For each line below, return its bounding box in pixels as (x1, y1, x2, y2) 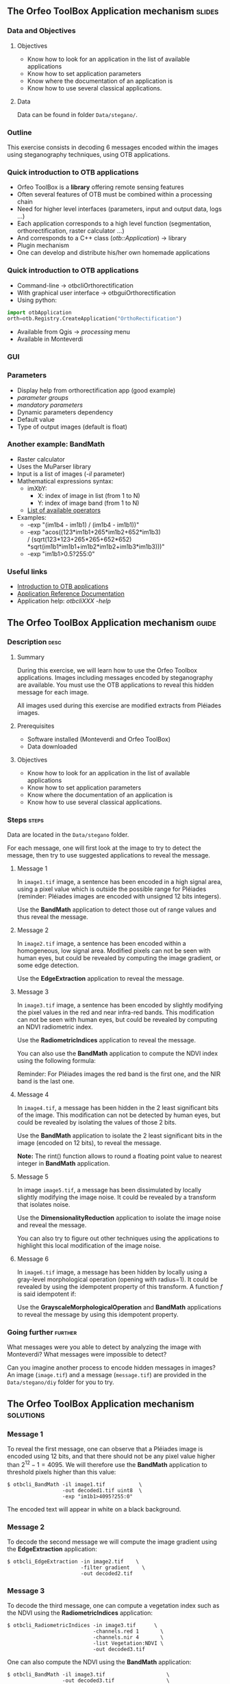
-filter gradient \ (80, 1564, 146, 1571)
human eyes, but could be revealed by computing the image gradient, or (16, 954, 221, 962)
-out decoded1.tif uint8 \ (62, 1487, 142, 1494)
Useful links (7, 566, 48, 576)
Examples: (16, 513, 47, 521)
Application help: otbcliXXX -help (16, 597, 112, 605)
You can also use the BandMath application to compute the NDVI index (16, 1049, 218, 1057)
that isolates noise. (16, 1201, 71, 1209)
